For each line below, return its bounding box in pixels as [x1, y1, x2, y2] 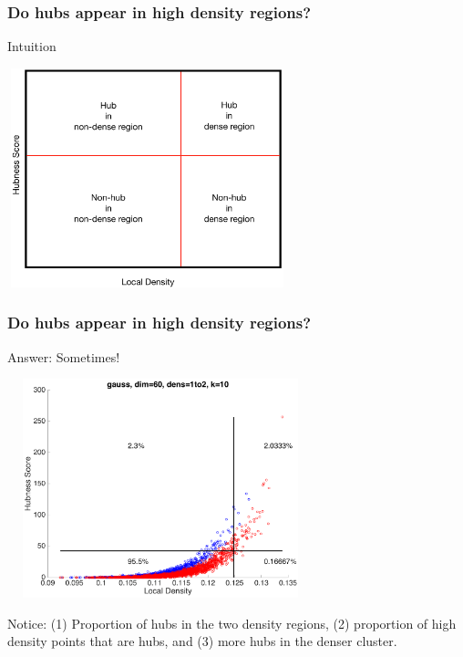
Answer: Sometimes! [7, 347, 120, 366]
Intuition [7, 36, 57, 56]
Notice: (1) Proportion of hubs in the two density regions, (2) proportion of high [7, 613, 457, 632]
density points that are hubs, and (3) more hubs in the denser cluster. [7, 631, 397, 651]
